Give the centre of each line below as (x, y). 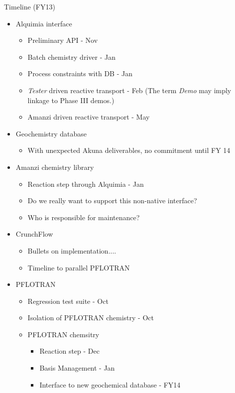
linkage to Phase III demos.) (71, 100)
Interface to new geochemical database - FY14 (110, 384)
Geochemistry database (51, 133)
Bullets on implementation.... (72, 250)
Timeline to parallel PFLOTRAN (79, 267)
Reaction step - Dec (69, 351)
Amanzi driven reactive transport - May (89, 117)
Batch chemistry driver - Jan (71, 57)
